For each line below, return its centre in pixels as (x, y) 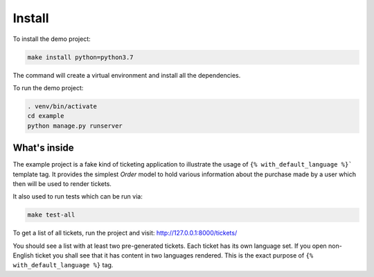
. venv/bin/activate (62, 106)
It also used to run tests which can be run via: (78, 196)
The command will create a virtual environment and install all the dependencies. (127, 75)
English (23, 255)
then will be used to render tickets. (62, 183)
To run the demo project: (48, 87)
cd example (46, 116)
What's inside (43, 148)
